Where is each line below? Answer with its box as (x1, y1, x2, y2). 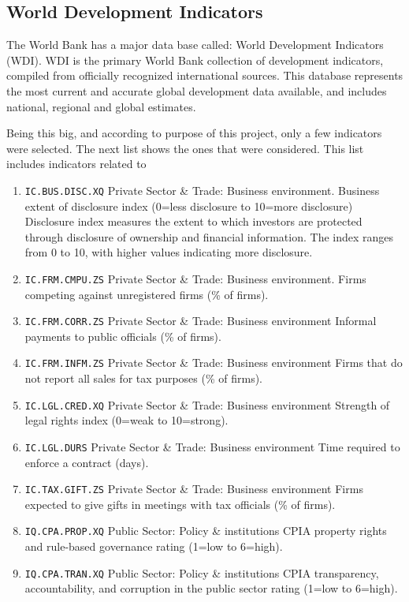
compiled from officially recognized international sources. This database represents (6, 67, 403, 84)
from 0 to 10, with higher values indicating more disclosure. (24, 244, 313, 260)
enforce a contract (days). (24, 454, 149, 470)
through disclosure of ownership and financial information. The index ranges (24, 228, 394, 245)
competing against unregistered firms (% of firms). (24, 286, 269, 302)
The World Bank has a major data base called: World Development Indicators (6, 36, 384, 53)
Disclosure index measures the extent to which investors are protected (24, 213, 363, 230)
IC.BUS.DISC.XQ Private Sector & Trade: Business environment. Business (24, 181, 380, 198)
